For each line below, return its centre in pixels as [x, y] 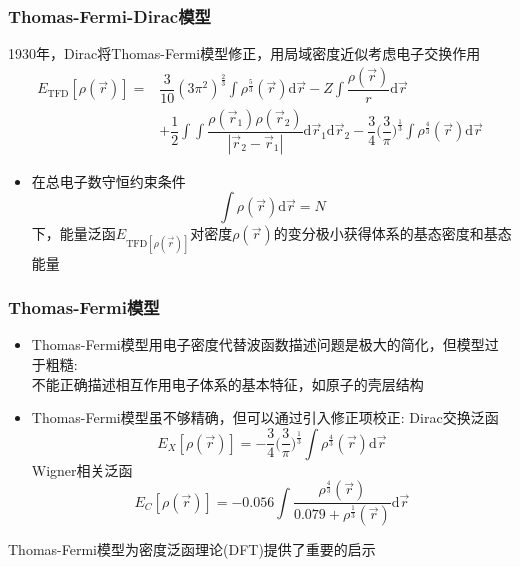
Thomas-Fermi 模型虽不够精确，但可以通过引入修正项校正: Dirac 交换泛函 [265, 417]
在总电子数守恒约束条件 [108, 180]
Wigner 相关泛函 [82, 469]
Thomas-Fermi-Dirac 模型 [109, 15]
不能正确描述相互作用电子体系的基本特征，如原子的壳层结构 [227, 383]
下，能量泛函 [73, 233]
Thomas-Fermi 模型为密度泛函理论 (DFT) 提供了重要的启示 [192, 549]
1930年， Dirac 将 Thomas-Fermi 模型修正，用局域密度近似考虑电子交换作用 [244, 53]
